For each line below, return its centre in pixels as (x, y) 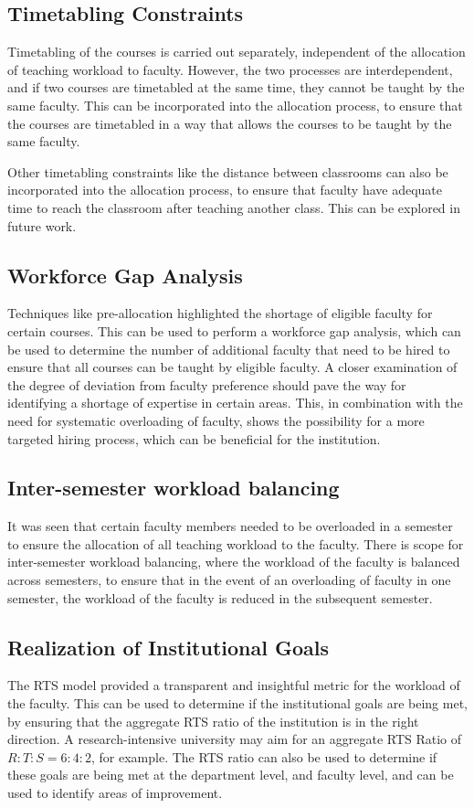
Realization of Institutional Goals (169, 647)
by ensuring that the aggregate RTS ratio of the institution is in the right (213, 721)
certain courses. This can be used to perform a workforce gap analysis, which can (234, 330)
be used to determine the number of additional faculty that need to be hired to (229, 349)
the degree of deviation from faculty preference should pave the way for (207, 384)
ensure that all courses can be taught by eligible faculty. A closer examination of (232, 367)
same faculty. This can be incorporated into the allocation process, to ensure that (235, 105)
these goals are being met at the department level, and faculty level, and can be (231, 775)
